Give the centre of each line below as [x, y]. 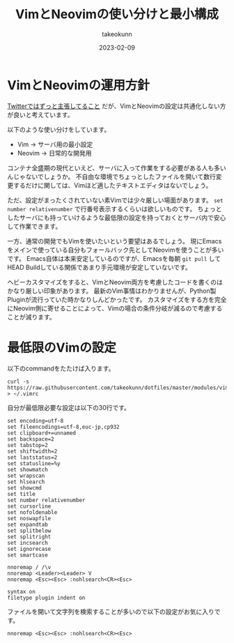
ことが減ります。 [31, 317]
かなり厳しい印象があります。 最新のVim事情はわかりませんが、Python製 [112, 291]
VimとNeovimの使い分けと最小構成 [117, 14]
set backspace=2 [31, 439]
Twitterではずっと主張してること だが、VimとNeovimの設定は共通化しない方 [117, 106]
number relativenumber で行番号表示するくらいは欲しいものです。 [102, 209]
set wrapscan [26, 476]
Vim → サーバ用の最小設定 [55, 144]
